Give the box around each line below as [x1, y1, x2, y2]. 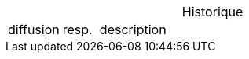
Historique [181, 4, 244, 19]
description [99, 22, 167, 37]
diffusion [8, 22, 60, 37]
